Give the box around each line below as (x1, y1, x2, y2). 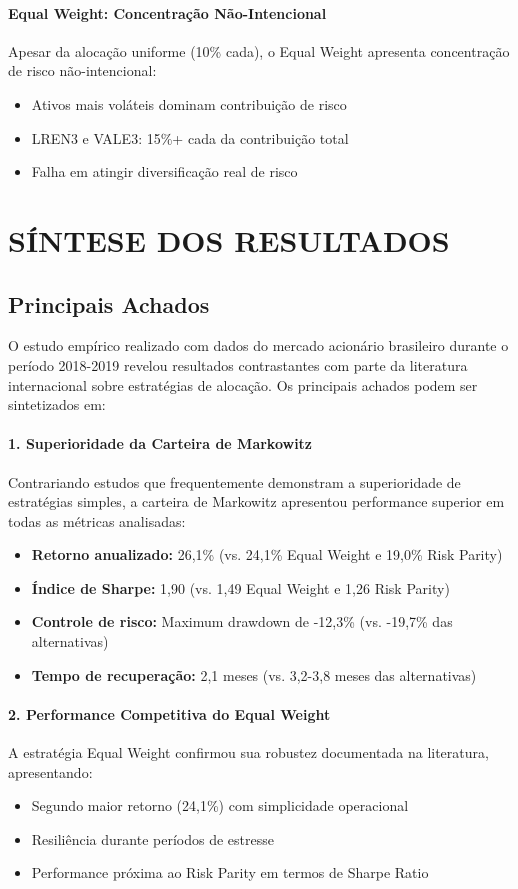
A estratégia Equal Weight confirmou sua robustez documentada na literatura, (8, 742, 489, 763)
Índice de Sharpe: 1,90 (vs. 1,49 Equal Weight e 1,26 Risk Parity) (31, 577, 450, 598)
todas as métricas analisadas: (8, 510, 186, 531)
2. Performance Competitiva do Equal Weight (8, 703, 331, 724)
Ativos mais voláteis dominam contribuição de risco (31, 93, 347, 114)
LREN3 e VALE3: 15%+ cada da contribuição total (31, 127, 349, 148)
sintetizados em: (8, 394, 106, 415)
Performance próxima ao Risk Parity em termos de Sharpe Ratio (31, 862, 429, 883)
